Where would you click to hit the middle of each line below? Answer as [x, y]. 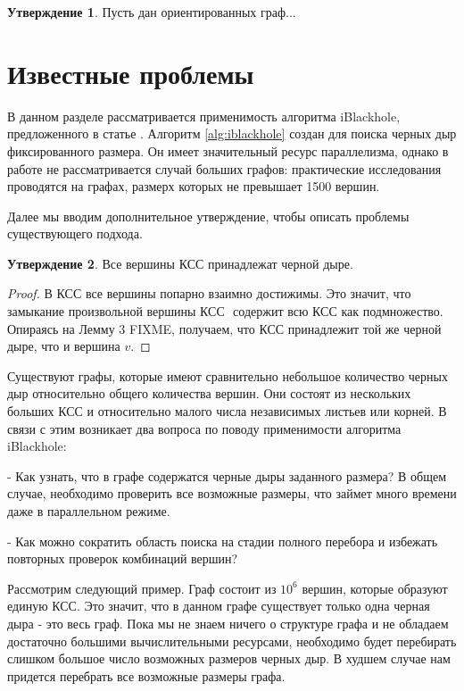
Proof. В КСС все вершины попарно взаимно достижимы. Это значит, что [209, 293]
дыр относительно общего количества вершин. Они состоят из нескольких [209, 393]
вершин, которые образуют [375, 588]
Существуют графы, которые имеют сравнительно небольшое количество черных [228, 375]
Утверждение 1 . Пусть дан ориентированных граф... [152, 12]
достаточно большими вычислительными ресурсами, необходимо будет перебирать [232, 641]
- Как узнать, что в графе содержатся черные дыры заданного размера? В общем [227, 475]
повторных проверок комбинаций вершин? [123, 558]
